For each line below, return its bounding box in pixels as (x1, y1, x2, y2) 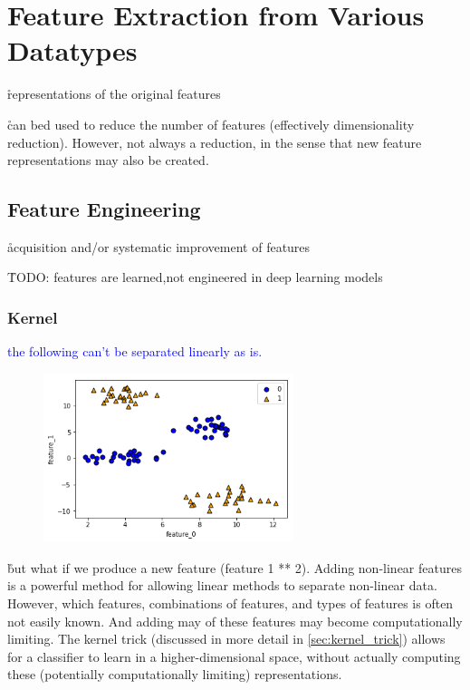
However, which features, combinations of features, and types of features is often (7, 593, 454, 612)
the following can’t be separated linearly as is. (7, 342, 263, 361)
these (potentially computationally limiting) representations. (7, 665, 342, 684)
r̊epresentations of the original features (7, 84, 221, 103)
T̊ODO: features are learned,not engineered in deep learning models (7, 267, 383, 287)
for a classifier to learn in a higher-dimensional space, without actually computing (7, 646, 461, 666)
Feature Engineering (7, 195, 201, 223)
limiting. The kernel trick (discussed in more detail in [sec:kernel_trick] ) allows (7, 629, 446, 648)
